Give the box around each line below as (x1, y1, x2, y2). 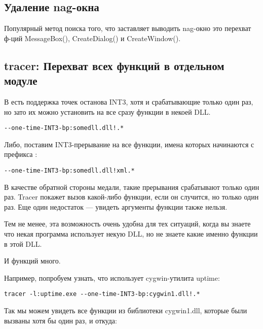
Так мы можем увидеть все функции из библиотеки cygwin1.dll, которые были (4, 305, 247, 316)
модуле (4, 73, 37, 88)
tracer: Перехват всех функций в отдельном (4, 57, 224, 73)
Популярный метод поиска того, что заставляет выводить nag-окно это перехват (4, 23, 251, 34)
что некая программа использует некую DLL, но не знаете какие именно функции (4, 228, 258, 239)
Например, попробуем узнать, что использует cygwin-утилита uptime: (4, 272, 220, 283)
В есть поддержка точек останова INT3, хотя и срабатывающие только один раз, (4, 96, 253, 107)
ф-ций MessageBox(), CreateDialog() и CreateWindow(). (4, 32, 181, 43)
